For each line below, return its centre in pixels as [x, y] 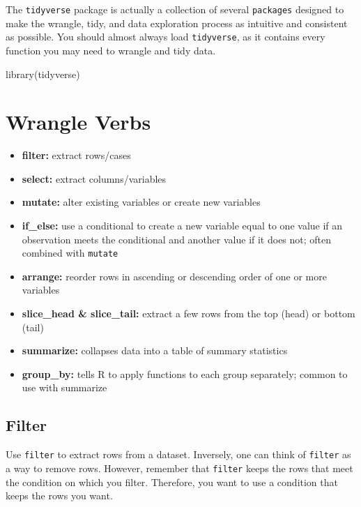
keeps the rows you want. [59, 495]
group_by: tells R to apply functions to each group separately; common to [185, 373]
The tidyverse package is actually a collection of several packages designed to [175, 9]
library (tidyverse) [43, 74]
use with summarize [64, 387]
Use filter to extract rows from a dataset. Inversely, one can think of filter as [178, 454]
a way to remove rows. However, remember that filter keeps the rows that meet [179, 468]
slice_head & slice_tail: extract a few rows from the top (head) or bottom [189, 313]
